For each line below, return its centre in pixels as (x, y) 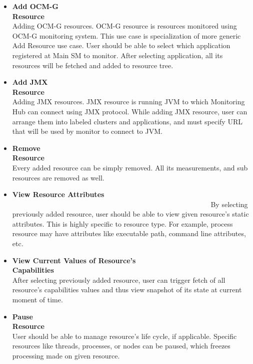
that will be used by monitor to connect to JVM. (87, 131)
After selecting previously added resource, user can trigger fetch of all (119, 280)
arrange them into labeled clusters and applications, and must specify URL (127, 121)
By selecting (229, 204)
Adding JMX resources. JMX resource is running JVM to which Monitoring (128, 102)
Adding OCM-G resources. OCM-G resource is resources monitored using (124, 26)
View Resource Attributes (58, 194)
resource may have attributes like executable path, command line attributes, (129, 233)
